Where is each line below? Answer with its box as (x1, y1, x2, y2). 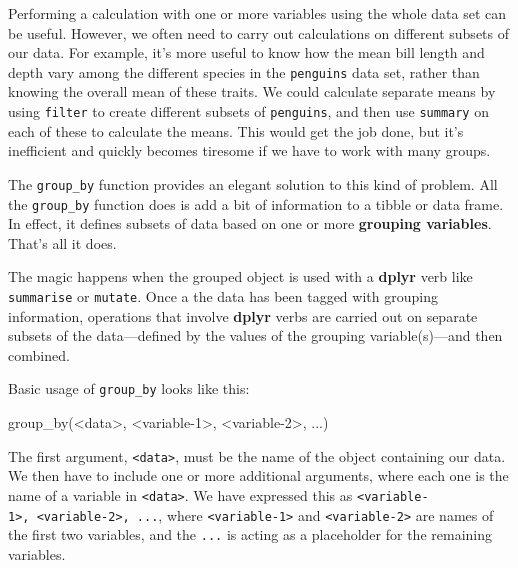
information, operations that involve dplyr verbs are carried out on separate (8, 305, 478, 326)
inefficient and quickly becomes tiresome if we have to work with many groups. (8, 140, 491, 161)
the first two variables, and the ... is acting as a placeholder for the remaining (8, 524, 492, 545)
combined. (8, 344, 70, 365)
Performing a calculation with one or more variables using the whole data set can (8, 3, 506, 23)
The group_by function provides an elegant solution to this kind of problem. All (8, 173, 498, 194)
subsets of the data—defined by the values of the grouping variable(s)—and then (8, 325, 503, 346)
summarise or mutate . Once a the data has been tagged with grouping (8, 285, 438, 306)
